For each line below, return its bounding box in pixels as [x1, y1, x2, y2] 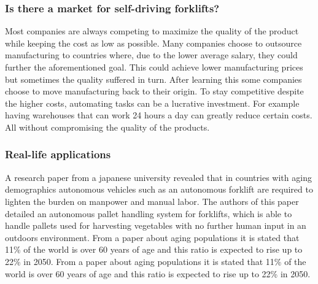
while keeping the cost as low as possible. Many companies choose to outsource [5, 36, 302, 49]
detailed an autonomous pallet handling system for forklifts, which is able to [5, 207, 292, 220]
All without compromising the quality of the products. [5, 120, 210, 133]
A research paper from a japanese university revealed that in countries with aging [5, 171, 312, 183]
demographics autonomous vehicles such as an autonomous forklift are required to [5, 183, 313, 196]
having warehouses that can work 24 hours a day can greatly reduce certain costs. [5, 109, 312, 121]
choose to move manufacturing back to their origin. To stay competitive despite [5, 85, 304, 98]
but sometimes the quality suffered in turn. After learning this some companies [5, 72, 302, 85]
